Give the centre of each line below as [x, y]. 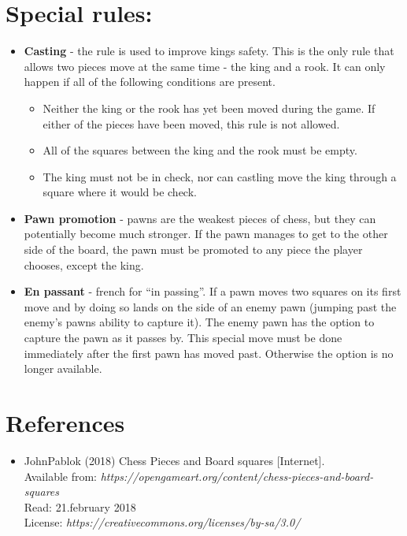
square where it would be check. [120, 192]
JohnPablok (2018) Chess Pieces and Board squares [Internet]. [174, 460]
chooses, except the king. [84, 264]
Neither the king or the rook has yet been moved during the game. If [209, 108]
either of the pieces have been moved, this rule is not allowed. [191, 123]
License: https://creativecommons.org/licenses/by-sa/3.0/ [162, 522]
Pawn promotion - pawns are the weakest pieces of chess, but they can [200, 218]
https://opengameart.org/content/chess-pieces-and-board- [237, 476]
